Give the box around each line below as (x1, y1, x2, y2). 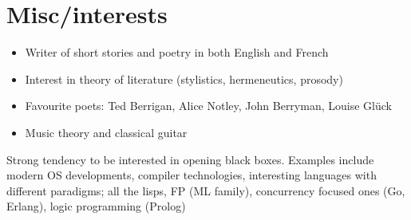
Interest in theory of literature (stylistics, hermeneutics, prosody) (25, 70, 343, 87)
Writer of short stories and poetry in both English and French (25, 44, 329, 61)
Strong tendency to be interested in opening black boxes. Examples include (6, 151, 374, 167)
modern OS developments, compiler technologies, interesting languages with (6, 167, 377, 183)
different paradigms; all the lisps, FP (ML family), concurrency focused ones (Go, (6, 182, 405, 198)
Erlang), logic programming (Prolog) (6, 198, 186, 214)
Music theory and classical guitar (25, 124, 188, 140)
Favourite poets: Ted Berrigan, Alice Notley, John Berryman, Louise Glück (25, 97, 392, 114)
